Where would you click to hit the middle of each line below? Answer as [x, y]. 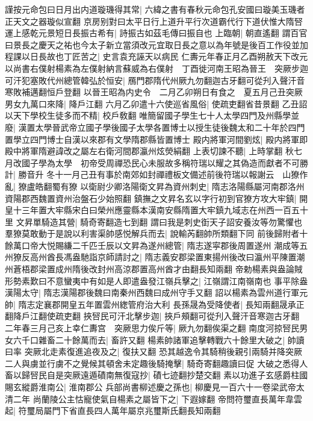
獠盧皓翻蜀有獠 [48, 186]
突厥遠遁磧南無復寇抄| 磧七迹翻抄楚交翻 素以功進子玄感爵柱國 [186, 375]
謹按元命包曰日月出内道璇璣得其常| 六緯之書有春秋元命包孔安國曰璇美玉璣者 [155, 9]
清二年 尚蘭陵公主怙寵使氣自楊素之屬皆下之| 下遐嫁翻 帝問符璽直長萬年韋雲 [153, 398]
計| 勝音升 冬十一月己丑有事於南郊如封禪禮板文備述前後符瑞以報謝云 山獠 [152, 174]
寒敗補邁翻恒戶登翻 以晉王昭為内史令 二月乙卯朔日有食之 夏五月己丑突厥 [154, 92]
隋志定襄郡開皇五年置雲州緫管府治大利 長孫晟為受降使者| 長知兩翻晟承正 [161, 304]
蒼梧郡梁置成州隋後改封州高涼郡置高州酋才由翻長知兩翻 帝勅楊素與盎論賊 [158, 269]
